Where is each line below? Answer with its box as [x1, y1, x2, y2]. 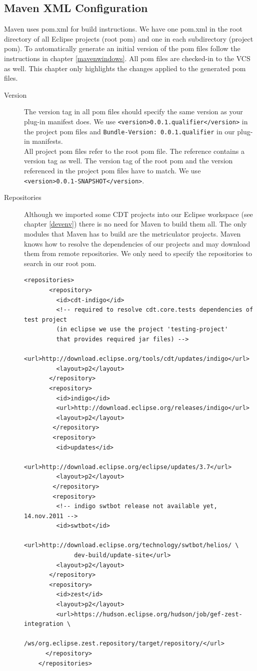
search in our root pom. [24, 258, 96, 268]
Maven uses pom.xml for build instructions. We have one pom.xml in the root [4, 24, 242, 34]
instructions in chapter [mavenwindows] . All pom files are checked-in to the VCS [4, 53, 250, 63]
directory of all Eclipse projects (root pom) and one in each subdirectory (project [4, 33, 253, 44]
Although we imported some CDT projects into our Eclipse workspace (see [24, 208, 253, 219]
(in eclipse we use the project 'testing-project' [56, 326, 228, 333]
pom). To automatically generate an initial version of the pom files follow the [4, 43, 240, 54]
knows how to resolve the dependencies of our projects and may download [24, 238, 250, 249]
